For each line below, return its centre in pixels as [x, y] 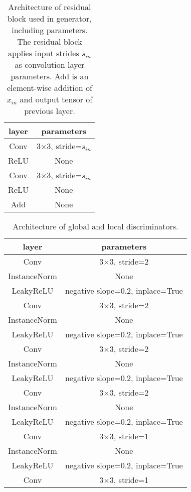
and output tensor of [56, 99]
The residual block [50, 41]
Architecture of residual [50, 7]
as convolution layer [50, 65]
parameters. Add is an [50, 76]
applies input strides [43, 53]
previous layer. [50, 111]
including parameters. [50, 30]
